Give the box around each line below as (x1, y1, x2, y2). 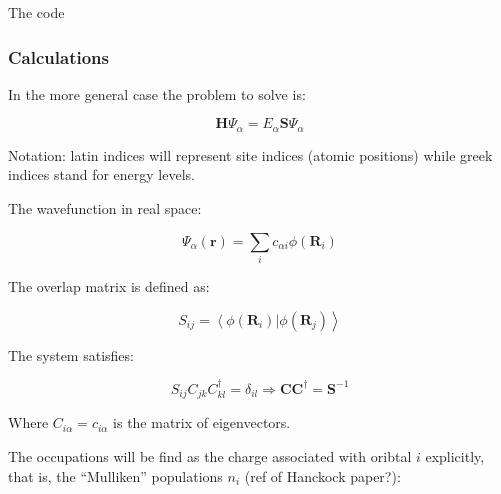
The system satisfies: (8, 344, 134, 365)
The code (8, 2, 65, 22)
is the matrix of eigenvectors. (113, 412, 291, 433)
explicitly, (425, 446, 485, 467)
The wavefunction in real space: (8, 198, 202, 219)
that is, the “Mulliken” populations (8, 465, 223, 486)
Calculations (8, 44, 109, 69)
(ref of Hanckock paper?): (244, 465, 401, 486)
